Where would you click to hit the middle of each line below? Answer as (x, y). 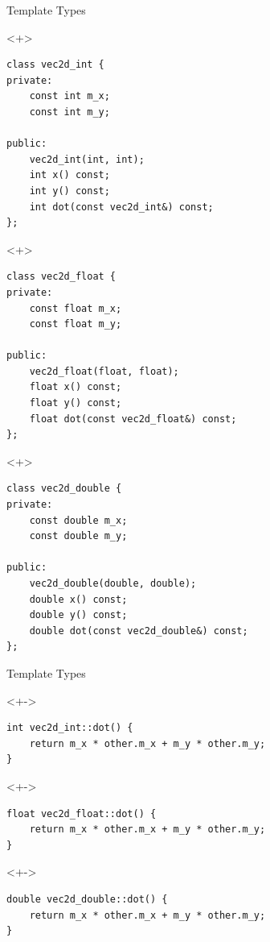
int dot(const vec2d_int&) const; (121, 207)
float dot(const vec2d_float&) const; (133, 419)
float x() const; (76, 387)
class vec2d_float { (61, 277)
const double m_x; (78, 520)
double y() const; (78, 615)
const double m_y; (78, 536)
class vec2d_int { (55, 65)
